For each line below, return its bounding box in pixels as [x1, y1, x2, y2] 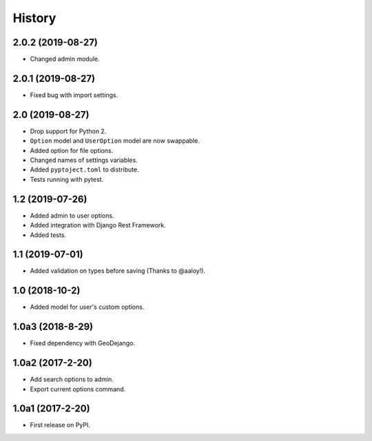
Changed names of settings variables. [30, 156, 138, 165]
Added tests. [30, 231, 67, 239]
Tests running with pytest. [30, 175, 104, 183]
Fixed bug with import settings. [30, 90, 118, 99]
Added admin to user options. [30, 211, 114, 220]
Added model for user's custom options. [30, 303, 145, 311]
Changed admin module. [30, 55, 100, 63]
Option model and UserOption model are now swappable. [30, 136, 200, 145]
